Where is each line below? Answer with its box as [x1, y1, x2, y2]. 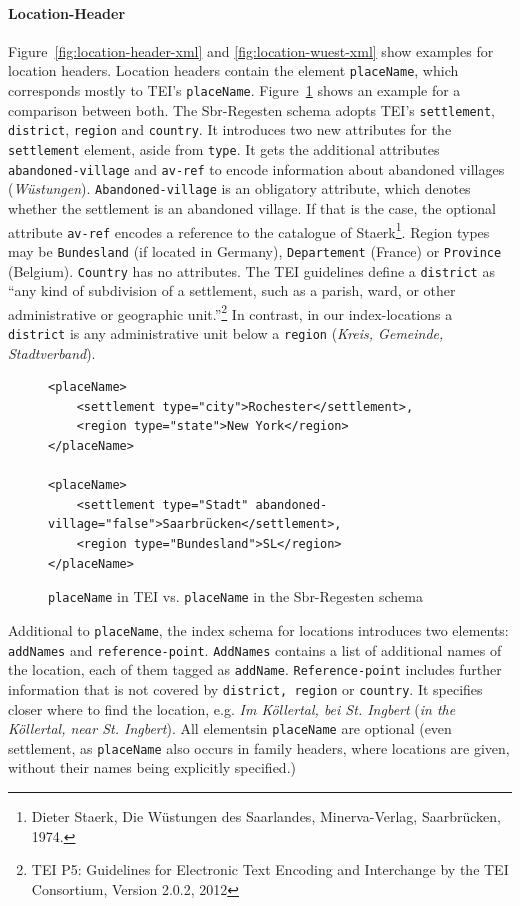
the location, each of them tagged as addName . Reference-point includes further [8, 659, 502, 680]
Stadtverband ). [8, 342, 96, 363]
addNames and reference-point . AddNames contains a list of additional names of [8, 639, 502, 660]
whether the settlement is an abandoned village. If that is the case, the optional [8, 197, 496, 218]
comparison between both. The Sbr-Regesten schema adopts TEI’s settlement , [8, 99, 495, 120]
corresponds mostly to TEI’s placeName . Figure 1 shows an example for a [8, 80, 461, 101]
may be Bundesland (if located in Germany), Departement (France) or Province [8, 240, 502, 261]
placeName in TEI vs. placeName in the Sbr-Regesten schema [48, 586, 423, 607]
